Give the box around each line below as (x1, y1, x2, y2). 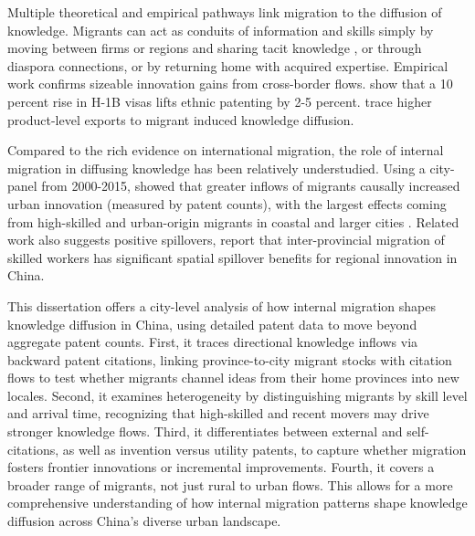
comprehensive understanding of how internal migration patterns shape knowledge (7, 493, 468, 512)
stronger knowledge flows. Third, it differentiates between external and (7, 422, 403, 441)
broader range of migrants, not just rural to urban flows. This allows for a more (7, 475, 453, 494)
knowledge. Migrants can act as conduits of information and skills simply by (7, 20, 434, 39)
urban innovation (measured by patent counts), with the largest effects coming (7, 194, 447, 213)
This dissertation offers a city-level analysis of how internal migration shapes (7, 296, 436, 315)
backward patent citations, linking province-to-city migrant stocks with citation (7, 350, 452, 369)
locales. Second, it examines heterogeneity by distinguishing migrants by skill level (7, 385, 468, 405)
